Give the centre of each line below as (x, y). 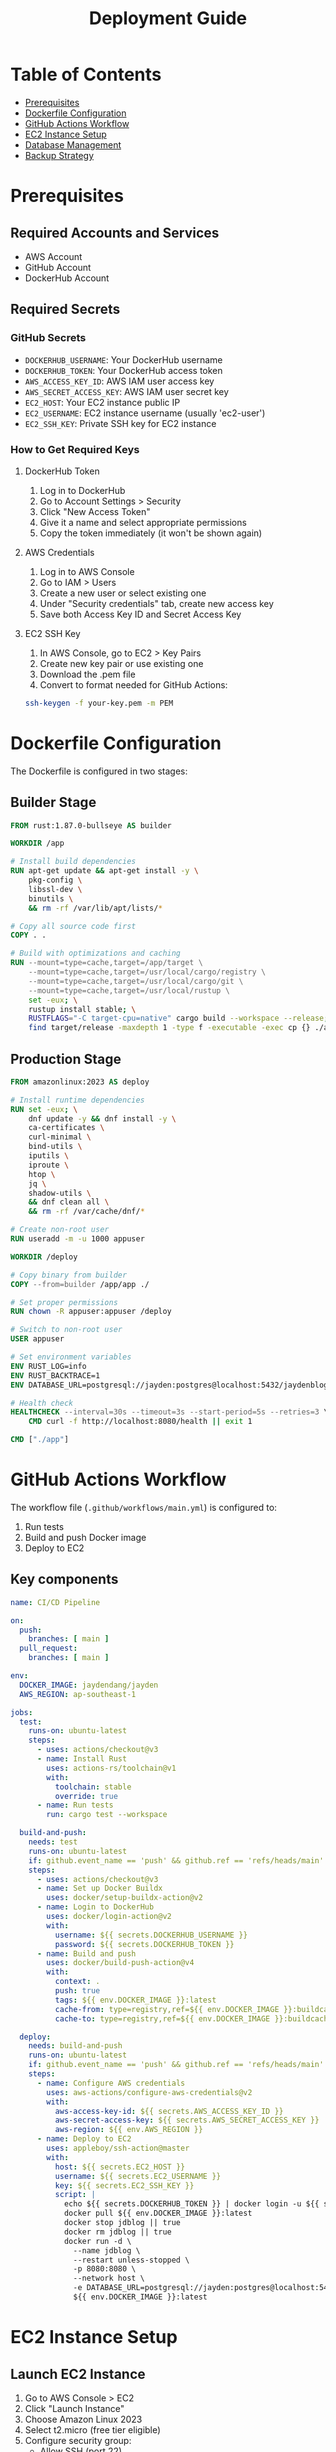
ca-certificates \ (66, 1128)
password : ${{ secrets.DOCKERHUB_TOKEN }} (144, 1944)
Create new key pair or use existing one (121, 663)
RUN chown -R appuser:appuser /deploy (91, 1312)
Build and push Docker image (85, 1538)
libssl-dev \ (55, 889)
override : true (86, 1796)
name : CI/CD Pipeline (55, 1602)
